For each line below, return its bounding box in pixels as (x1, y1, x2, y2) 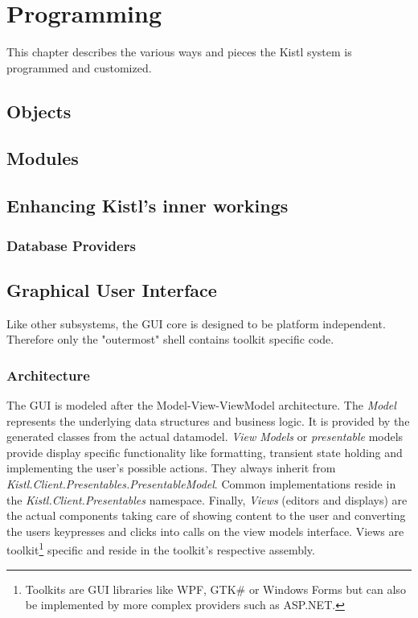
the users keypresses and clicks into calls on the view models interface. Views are (6, 522, 404, 539)
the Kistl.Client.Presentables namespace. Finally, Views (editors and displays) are (6, 491, 408, 508)
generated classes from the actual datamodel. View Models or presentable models (6, 428, 404, 445)
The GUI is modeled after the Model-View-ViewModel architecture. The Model (6, 397, 396, 414)
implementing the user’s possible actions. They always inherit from (6, 459, 336, 476)
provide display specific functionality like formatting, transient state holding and (6, 443, 403, 460)
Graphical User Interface (6, 277, 217, 302)
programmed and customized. (6, 59, 152, 76)
